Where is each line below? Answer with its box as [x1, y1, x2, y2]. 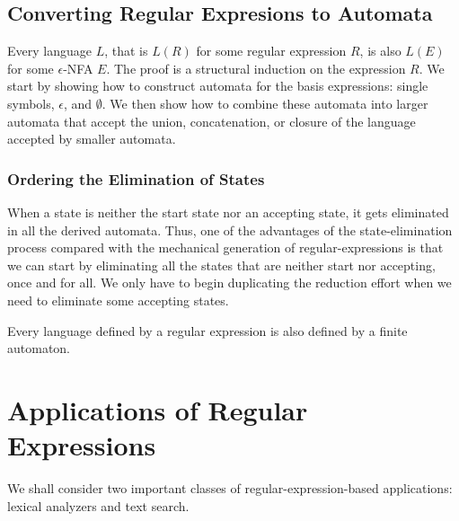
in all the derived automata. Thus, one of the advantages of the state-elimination [7, 220, 453, 239]
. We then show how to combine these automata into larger [102, 93, 428, 112]
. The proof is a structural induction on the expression [106, 58, 406, 77]
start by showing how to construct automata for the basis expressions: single [7, 76, 428, 95]
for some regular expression [196, 41, 347, 60]
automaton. [7, 339, 71, 358]
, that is [104, 41, 148, 60]
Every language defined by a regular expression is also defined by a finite [7, 321, 408, 340]
